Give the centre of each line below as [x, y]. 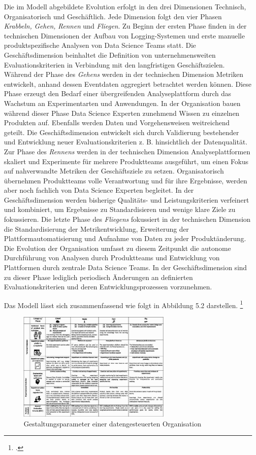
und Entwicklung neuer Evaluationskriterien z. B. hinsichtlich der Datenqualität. [126, 142]
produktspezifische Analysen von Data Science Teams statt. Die [100, 45]
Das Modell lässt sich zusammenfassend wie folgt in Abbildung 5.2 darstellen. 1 [124, 304]
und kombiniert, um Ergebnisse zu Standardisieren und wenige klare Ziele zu [120, 209]
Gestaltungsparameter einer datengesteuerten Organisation [112, 423]
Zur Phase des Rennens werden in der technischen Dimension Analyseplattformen [127, 151]
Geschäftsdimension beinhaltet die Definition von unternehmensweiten [110, 54]
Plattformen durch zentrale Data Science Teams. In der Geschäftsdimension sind [126, 267]
